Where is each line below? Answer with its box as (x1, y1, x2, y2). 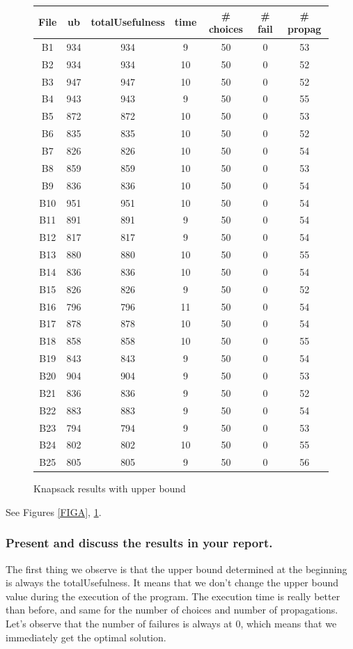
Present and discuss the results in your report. (6, 534, 273, 552)
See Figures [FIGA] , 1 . (6, 504, 102, 519)
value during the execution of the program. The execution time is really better (6, 588, 340, 603)
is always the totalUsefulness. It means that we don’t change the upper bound (6, 575, 339, 590)
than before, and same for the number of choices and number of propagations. (6, 602, 338, 617)
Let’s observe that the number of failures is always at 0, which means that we (6, 616, 337, 631)
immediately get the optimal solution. (6, 630, 166, 644)
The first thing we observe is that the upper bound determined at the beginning (6, 561, 347, 576)
